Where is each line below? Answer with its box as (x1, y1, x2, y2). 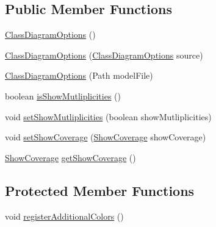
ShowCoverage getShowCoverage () (5, 151, 136, 164)
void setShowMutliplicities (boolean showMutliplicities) (5, 110, 212, 123)
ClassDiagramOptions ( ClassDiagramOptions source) (5, 48, 203, 61)
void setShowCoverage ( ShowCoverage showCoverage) (5, 131, 206, 143)
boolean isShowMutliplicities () (5, 89, 121, 102)
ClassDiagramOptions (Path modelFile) (5, 69, 153, 82)
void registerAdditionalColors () (5, 209, 124, 222)
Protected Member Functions (5, 181, 195, 200)
